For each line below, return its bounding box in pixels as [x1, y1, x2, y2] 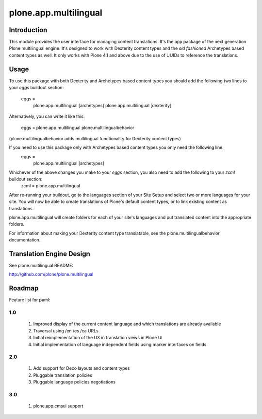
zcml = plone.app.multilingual [21, 183, 80, 189]
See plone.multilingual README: [9, 263, 74, 269]
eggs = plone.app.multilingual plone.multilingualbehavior [21, 125, 134, 130]
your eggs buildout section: [9, 85, 64, 91]
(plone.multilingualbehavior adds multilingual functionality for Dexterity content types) [9, 136, 181, 142]
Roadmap [9, 284, 39, 292]
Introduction [9, 26, 48, 34]
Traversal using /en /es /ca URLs [33, 328, 99, 333]
